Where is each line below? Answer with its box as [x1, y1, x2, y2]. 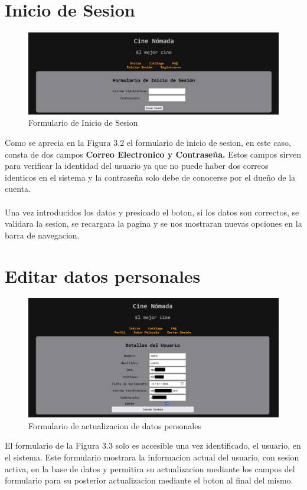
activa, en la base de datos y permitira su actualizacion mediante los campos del [5, 462, 295, 475]
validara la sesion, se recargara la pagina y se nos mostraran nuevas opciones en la [5, 217, 302, 230]
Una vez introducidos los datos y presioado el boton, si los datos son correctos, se [5, 205, 299, 218]
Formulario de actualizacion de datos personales [28, 419, 201, 432]
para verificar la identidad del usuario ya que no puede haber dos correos [5, 159, 269, 172]
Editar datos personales [5, 263, 201, 288]
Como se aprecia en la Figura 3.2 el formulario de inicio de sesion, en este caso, [5, 136, 291, 149]
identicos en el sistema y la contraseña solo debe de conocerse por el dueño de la [5, 171, 296, 183]
